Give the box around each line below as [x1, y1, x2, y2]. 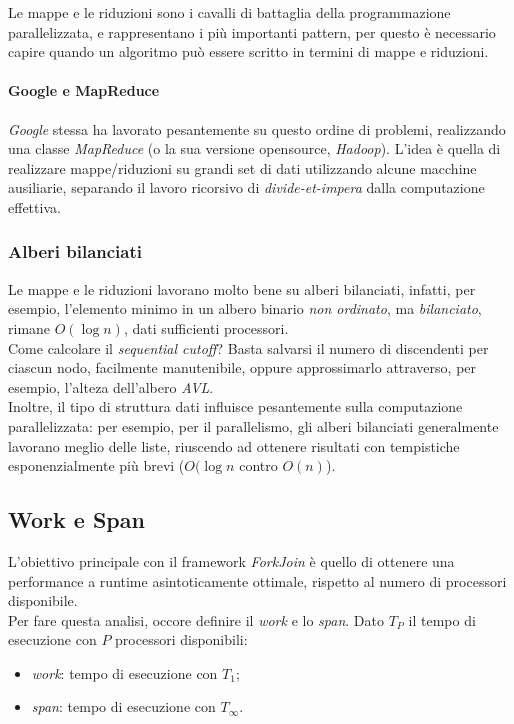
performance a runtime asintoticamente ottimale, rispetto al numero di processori [8, 570, 507, 591]
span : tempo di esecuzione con [31, 696, 216, 717]
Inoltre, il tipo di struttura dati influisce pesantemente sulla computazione [8, 396, 463, 417]
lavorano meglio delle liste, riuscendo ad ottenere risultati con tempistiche [8, 435, 460, 456]
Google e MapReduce [8, 80, 160, 101]
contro [239, 455, 278, 476]
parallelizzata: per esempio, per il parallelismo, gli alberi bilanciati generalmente [8, 415, 499, 436]
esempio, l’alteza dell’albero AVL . [8, 376, 214, 397]
